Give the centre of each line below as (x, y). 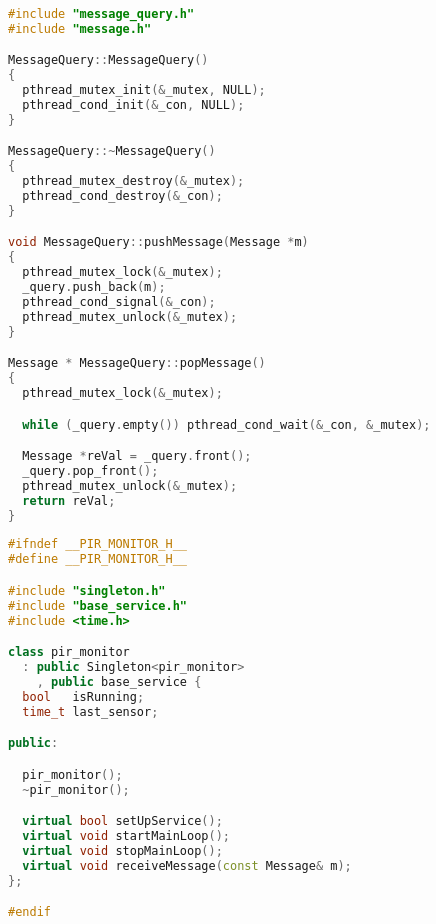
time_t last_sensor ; (90, 711)
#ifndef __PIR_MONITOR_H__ (97, 544)
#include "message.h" (80, 28)
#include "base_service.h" (97, 605)
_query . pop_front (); (90, 470)
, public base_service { (119, 681)
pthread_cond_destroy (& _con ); (122, 196)
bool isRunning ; (83, 696)
